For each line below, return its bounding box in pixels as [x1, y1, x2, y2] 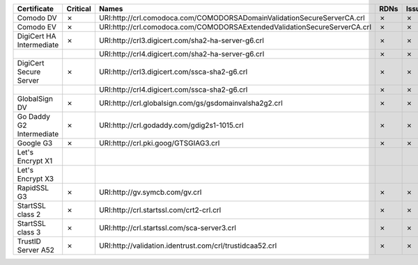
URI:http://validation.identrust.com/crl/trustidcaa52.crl [98, 241, 277, 250]
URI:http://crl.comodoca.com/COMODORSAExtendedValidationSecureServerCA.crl [98, 22, 372, 31]
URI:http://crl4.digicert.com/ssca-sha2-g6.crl [98, 85, 248, 94]
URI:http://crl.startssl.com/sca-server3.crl [98, 223, 237, 232]
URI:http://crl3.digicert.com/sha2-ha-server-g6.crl [98, 35, 265, 45]
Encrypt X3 [17, 174, 54, 184]
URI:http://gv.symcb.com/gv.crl [98, 188, 202, 197]
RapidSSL [17, 183, 49, 193]
